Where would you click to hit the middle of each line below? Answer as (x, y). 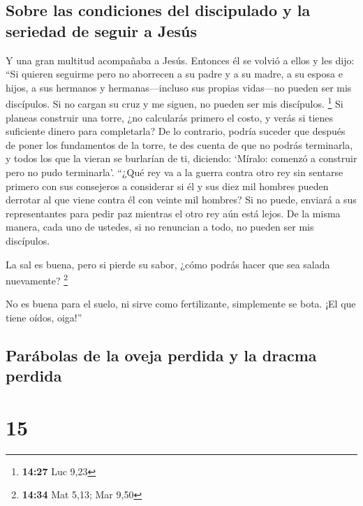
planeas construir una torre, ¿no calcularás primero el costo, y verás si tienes (170, 117)
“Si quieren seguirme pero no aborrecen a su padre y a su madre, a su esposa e (174, 74)
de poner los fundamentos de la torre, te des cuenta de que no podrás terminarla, (179, 144)
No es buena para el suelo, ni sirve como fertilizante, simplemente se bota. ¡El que (181, 304)
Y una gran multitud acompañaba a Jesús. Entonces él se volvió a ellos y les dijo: (180, 60)
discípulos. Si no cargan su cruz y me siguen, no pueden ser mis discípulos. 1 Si (175, 103)
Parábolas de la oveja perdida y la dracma (161, 355)
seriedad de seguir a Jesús (102, 30)
